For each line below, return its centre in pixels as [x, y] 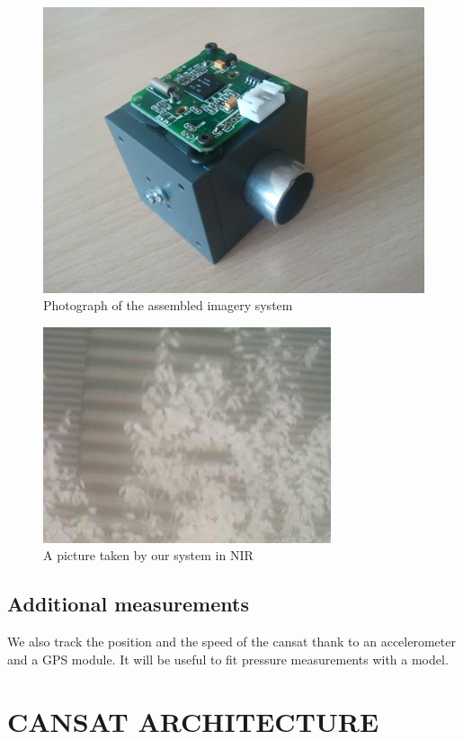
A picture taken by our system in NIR [148, 555]
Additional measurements [128, 604]
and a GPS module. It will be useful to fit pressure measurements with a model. [228, 659]
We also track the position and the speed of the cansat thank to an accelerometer [231, 642]
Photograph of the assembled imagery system [168, 305]
